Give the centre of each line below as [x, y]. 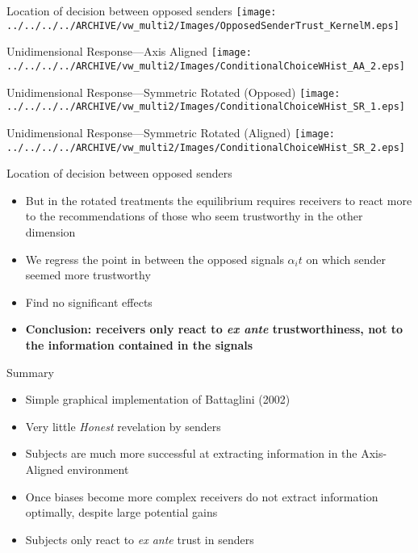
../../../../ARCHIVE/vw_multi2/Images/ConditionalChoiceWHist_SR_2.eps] [206, 147]
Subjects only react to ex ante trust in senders [140, 539]
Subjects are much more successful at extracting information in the [191, 453]
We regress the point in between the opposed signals [155, 259]
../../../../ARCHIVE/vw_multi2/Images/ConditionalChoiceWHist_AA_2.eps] [206, 66]
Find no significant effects [89, 302]
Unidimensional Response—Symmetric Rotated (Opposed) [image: [173, 92]
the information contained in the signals [139, 345]
